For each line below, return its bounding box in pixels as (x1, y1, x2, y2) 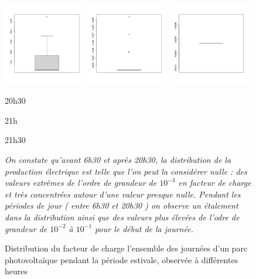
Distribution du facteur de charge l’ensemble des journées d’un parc (5, 242, 248, 254)
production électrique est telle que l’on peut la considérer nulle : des (5, 165, 247, 177)
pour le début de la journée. (95, 222, 193, 234)
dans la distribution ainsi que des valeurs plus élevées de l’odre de (5, 211, 240, 223)
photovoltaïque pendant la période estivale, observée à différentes (5, 253, 238, 266)
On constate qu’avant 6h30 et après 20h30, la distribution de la (5, 154, 231, 166)
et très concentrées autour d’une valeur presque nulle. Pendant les (5, 188, 241, 200)
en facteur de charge (178, 176, 251, 189)
